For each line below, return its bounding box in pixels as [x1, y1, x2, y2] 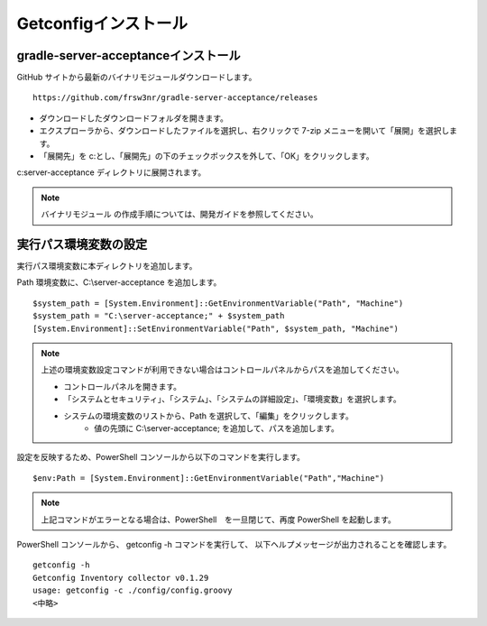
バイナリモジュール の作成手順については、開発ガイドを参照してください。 [41, 208, 319, 220]
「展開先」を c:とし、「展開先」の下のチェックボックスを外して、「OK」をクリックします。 [39, 151, 374, 161]
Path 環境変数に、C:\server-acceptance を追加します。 [16, 277, 222, 288]
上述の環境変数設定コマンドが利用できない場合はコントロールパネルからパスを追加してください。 [41, 364, 405, 375]
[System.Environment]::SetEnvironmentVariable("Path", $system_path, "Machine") [32, 323, 400, 334]
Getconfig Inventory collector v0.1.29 [32, 573, 209, 583]
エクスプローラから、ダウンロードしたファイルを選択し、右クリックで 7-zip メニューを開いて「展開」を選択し [39, 125, 450, 136]
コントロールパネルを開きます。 [63, 381, 182, 391]
